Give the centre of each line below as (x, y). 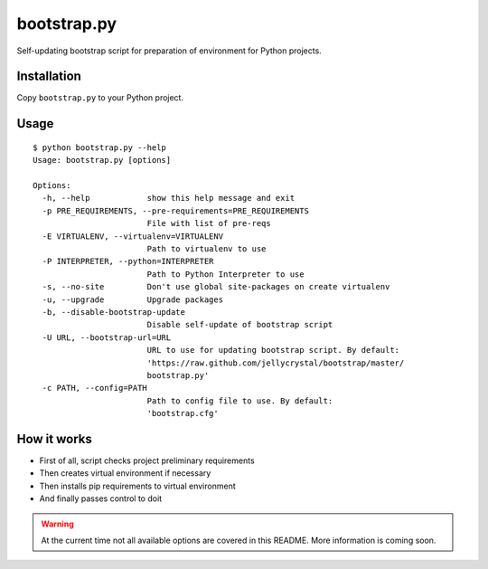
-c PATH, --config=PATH (95, 388)
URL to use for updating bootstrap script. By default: (273, 350)
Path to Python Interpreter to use (225, 274)
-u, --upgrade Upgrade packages (133, 299)
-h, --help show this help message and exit (169, 198)
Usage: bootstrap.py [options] (102, 160)
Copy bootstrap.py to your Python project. (100, 98)
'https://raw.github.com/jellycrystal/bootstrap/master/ (276, 363)
